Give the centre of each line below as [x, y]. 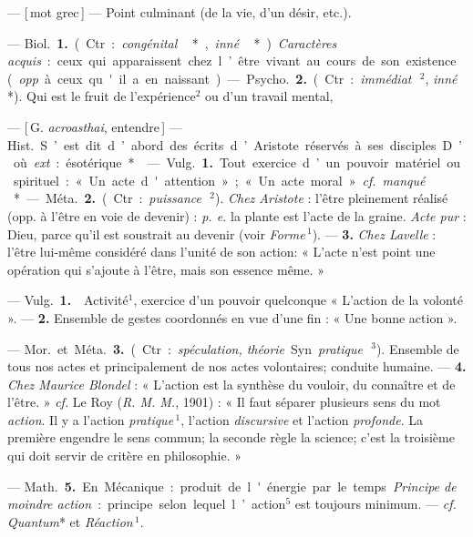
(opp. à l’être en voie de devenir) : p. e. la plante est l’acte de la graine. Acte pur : [237, 215]
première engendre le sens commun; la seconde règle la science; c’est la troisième [231, 437]
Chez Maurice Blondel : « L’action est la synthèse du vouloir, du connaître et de [231, 384]
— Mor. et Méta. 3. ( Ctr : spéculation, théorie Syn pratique [185, 348]
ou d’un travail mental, [269, 96]
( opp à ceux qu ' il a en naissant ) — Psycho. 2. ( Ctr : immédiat [210, 78]
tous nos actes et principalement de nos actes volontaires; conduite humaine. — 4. [237, 366]
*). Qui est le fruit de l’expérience [102, 96]
